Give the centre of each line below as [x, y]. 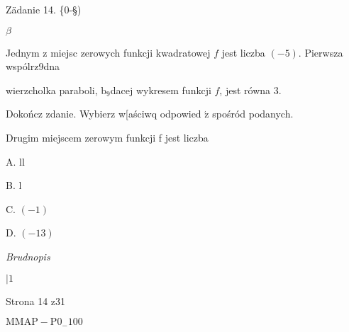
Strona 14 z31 [36, 300]
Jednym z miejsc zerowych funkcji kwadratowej [108, 52]
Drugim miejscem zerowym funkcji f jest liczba [107, 137]
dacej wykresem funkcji [161, 90]
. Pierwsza [321, 52]
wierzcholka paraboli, [52, 90]
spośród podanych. [253, 114]
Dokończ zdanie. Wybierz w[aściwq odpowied [104, 114]
